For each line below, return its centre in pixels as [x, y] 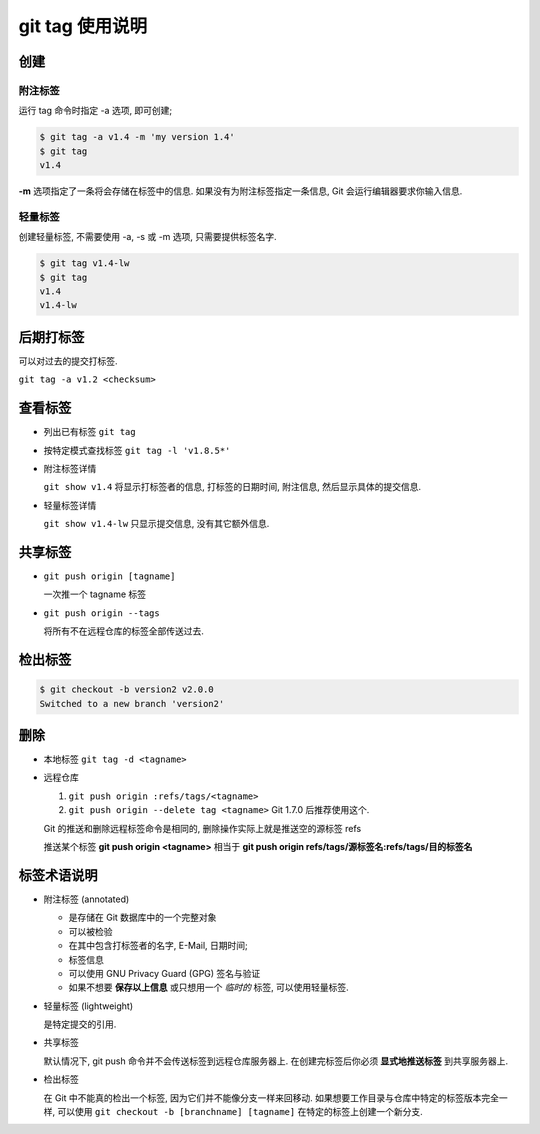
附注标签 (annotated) [86, 899]
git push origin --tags [101, 613]
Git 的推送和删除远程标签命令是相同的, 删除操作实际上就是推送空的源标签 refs [202, 828]
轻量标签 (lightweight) [88, 1006]
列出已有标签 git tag [89, 432]
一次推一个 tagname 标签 [95, 594]
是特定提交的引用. [80, 1024]
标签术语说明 [58, 875]
